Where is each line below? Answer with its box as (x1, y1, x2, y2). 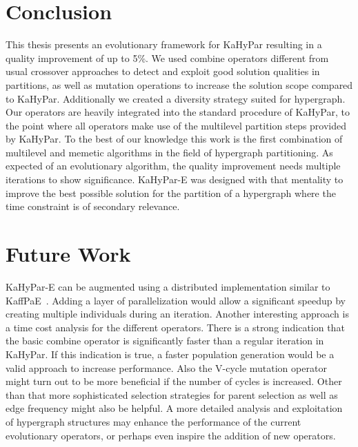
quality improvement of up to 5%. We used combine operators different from (6, 50, 329, 65)
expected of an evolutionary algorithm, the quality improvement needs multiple (6, 158, 341, 173)
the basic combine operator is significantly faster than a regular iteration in (6, 333, 324, 348)
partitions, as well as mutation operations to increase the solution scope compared (6, 77, 353, 92)
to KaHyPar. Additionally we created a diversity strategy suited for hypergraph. (6, 91, 346, 105)
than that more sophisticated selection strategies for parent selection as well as (6, 387, 338, 402)
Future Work (6, 240, 131, 268)
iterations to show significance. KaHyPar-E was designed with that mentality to (6, 172, 344, 187)
